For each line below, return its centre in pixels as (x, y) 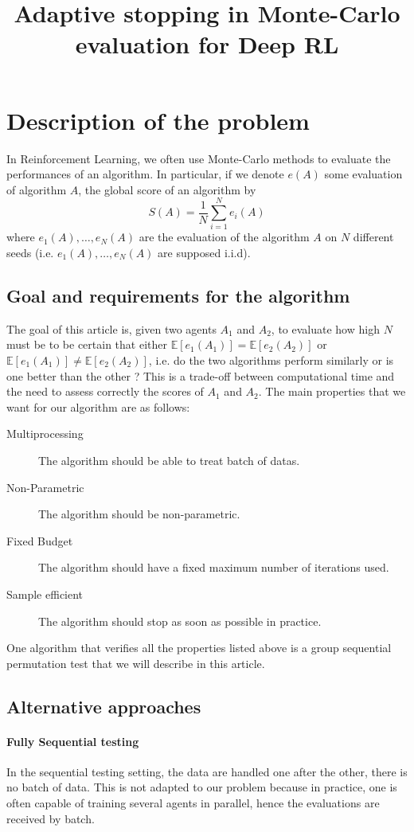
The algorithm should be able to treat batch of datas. (169, 460)
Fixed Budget (40, 540)
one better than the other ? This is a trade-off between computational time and (201, 375)
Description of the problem (158, 120)
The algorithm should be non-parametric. (139, 514)
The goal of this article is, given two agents (111, 328)
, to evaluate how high (325, 328)
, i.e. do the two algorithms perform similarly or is (271, 359)
